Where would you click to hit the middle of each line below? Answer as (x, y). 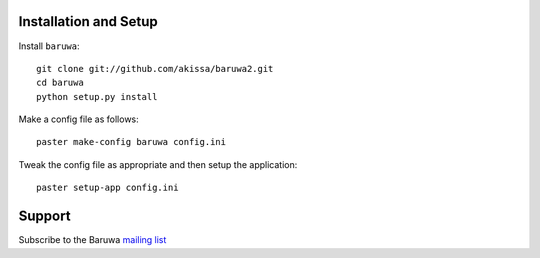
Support (44, 216)
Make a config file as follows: (78, 119)
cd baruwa (60, 83)
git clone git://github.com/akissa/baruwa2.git (155, 68)
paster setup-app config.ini (107, 188)
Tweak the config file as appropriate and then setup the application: (158, 164)
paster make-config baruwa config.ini (131, 142)
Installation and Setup (88, 21)
